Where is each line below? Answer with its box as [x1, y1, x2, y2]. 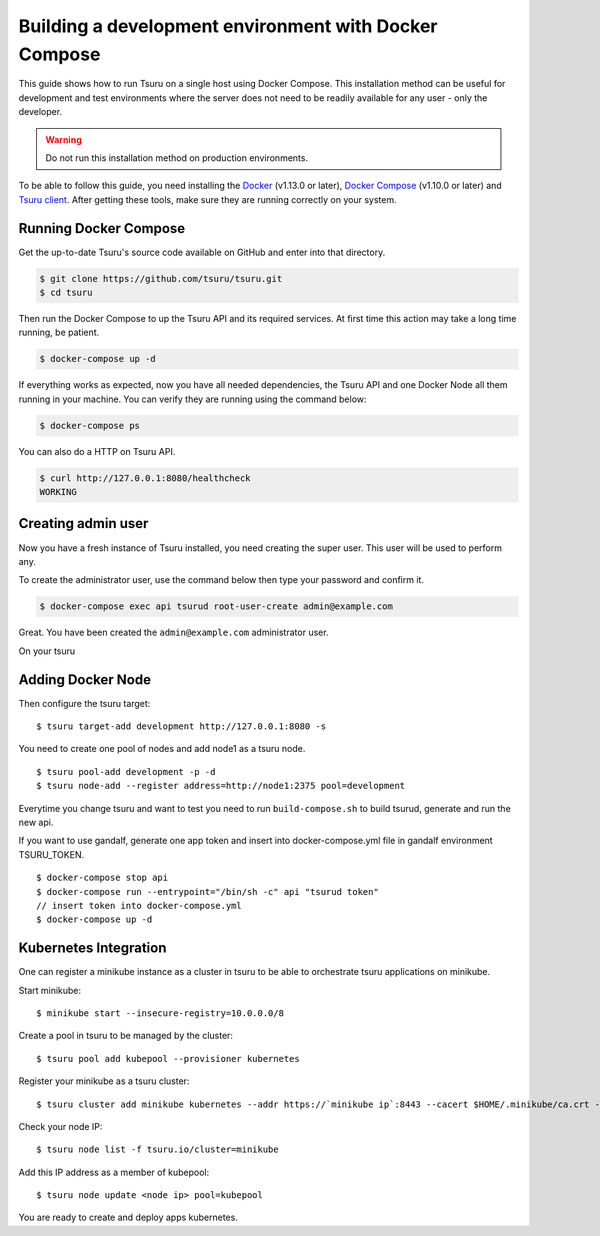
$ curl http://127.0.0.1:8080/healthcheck [39, 472, 251, 484]
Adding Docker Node [18, 671, 152, 688]
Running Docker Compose [18, 220, 186, 237]
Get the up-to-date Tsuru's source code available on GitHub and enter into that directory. [18, 246, 386, 258]
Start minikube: [18, 984, 82, 996]
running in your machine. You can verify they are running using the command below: [18, 393, 367, 405]
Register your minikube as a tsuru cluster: [18, 1075, 190, 1087]
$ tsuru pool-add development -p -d [36, 766, 216, 777]
